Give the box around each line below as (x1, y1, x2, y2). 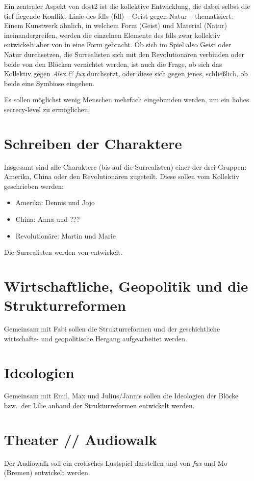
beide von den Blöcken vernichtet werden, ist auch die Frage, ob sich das (4, 59, 222, 69)
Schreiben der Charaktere (4, 133, 182, 153)
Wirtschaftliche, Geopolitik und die (4, 276, 248, 296)
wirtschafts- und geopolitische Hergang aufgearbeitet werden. (4, 333, 187, 343)
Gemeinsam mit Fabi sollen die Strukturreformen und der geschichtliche (4, 324, 220, 334)
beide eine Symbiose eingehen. (4, 78, 95, 88)
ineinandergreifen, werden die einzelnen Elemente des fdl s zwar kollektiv (4, 30, 221, 40)
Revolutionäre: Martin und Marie (15, 230, 116, 240)
